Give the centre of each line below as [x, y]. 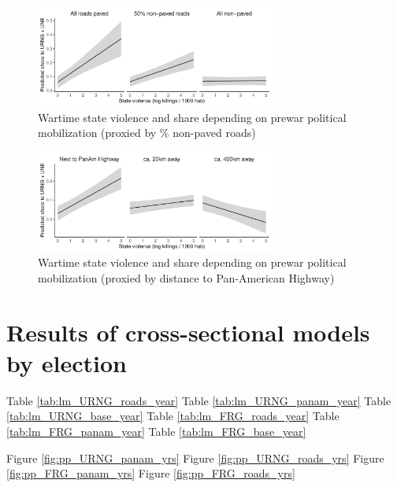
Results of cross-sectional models [188, 332]
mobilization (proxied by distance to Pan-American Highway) [186, 277]
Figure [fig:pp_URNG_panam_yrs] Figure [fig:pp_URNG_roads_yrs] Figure [195, 457]
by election [67, 362]
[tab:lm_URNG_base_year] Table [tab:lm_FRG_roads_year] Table [173, 416]
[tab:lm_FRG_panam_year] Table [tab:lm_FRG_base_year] [156, 431]
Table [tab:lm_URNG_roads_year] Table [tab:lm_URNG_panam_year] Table [199, 400]
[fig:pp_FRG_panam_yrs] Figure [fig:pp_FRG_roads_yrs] [151, 473]
